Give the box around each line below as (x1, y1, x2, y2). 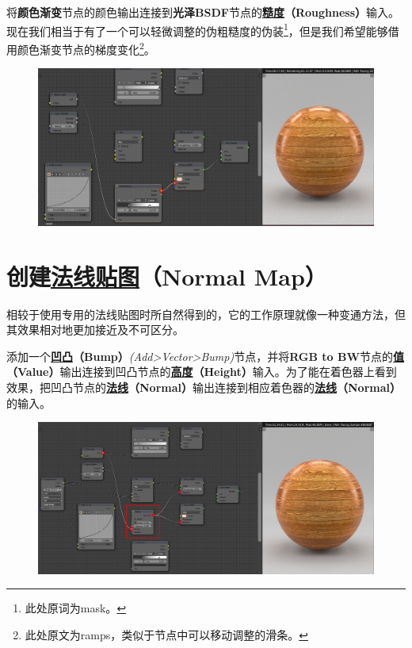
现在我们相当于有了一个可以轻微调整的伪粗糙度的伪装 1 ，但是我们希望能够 (6, 20, 388, 39)
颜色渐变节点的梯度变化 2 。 (17, 38, 155, 57)
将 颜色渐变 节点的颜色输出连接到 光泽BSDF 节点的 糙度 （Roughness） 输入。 (6, 4, 400, 20)
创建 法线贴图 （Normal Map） (6, 259, 327, 292)
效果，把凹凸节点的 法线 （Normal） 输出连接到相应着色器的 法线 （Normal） (6, 378, 401, 395)
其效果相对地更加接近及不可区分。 (6, 321, 184, 338)
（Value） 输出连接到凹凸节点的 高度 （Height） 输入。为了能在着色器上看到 (6, 363, 397, 380)
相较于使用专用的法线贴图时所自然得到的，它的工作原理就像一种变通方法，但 (6, 305, 406, 322)
